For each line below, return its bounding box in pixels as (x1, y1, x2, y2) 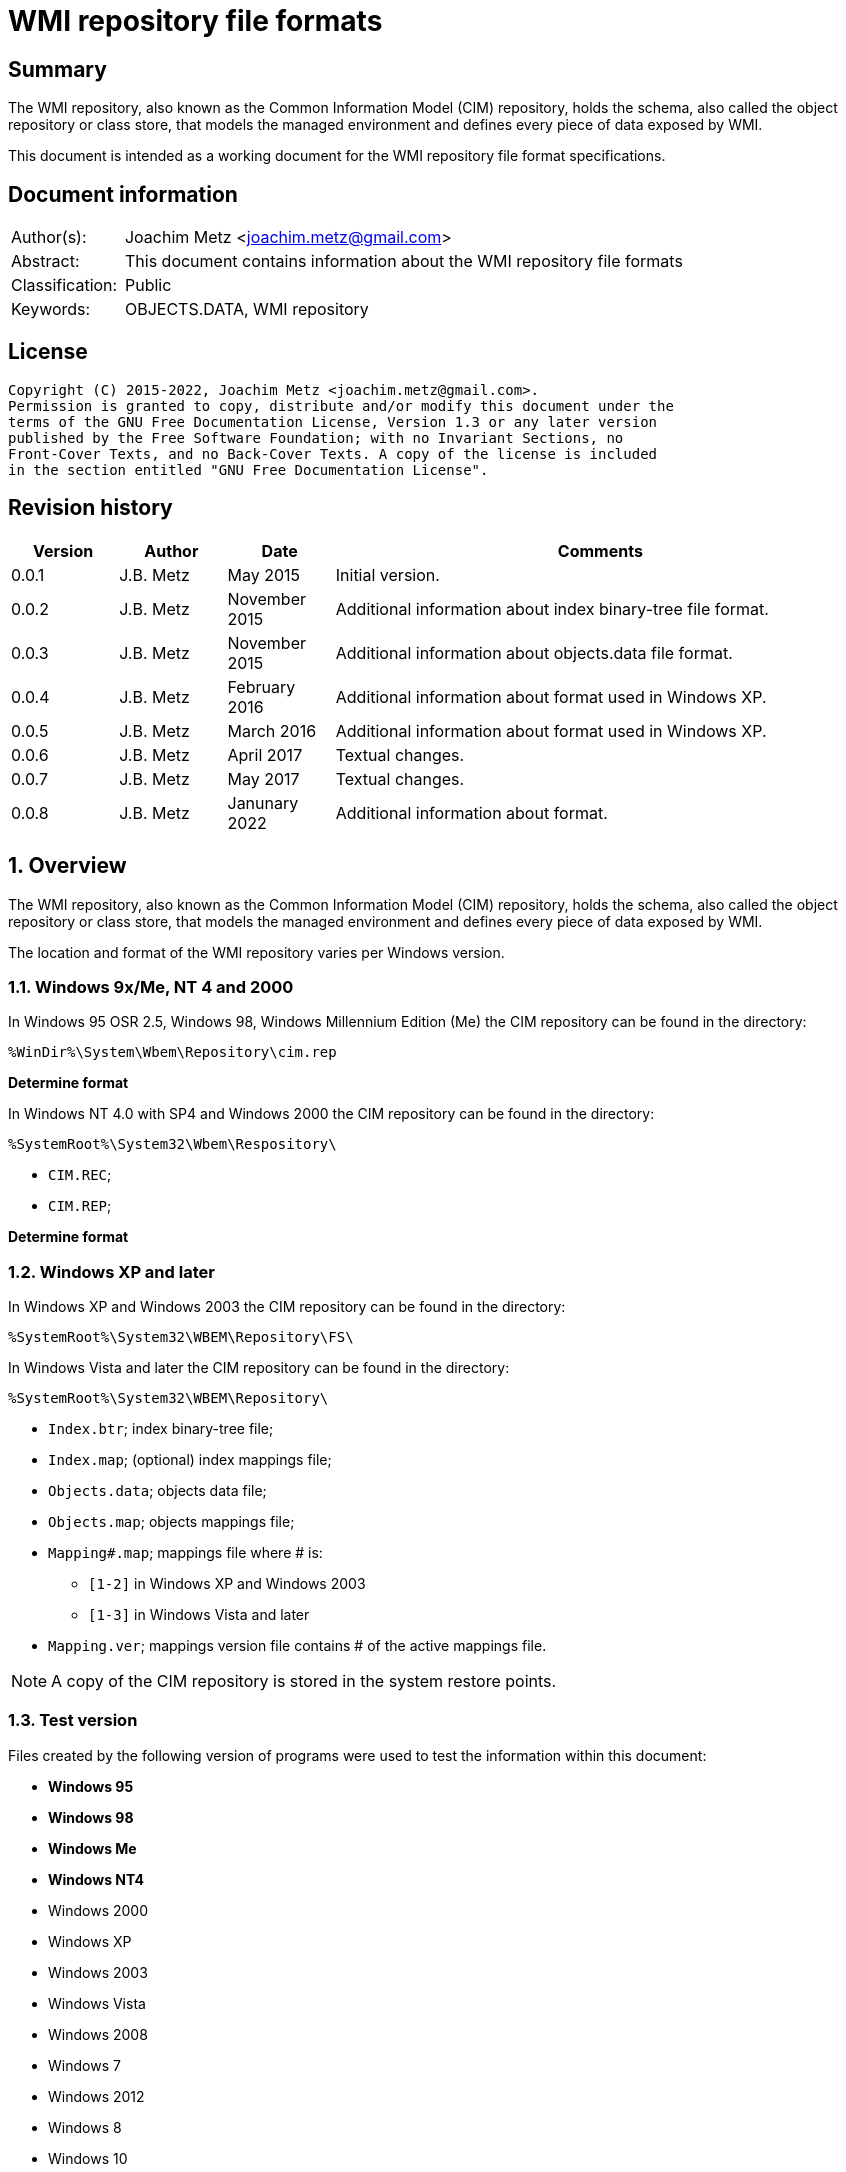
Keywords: (11, 299, 91, 320)
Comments (557, 540, 643, 561)
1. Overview (8, 853, 127, 879)
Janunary (227, 792, 299, 813)
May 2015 (227, 564, 301, 585)
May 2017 (227, 768, 300, 789)
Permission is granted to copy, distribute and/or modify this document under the (8, 397, 674, 414)
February (227, 676, 296, 697)
